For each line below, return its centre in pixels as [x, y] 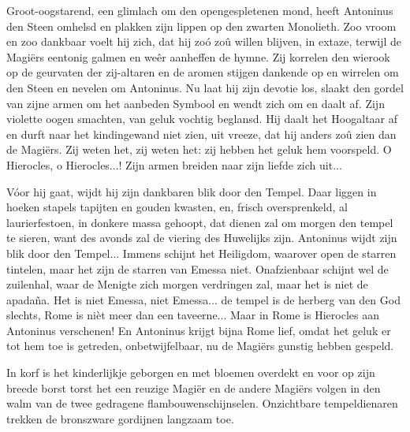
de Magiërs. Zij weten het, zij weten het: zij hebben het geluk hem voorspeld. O [199, 149]
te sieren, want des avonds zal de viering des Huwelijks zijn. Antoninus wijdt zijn [202, 238]
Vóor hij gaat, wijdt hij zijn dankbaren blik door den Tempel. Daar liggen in [192, 191]
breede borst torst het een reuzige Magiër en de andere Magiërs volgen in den [194, 387]
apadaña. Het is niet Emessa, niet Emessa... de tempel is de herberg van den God [203, 299]
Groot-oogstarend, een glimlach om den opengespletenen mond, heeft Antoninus [200, 10]
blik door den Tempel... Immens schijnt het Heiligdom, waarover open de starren [201, 253]
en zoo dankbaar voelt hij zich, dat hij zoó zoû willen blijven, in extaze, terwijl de [204, 41]
